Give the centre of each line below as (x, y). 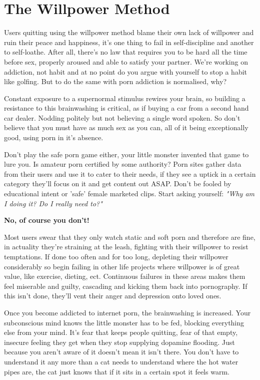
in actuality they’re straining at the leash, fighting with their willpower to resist (126, 247)
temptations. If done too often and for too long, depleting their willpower (116, 256)
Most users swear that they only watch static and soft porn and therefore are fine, (130, 237)
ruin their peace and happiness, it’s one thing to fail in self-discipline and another (129, 42)
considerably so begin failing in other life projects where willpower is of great (122, 266)
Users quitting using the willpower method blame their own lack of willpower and (129, 32)
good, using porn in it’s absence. (54, 137)
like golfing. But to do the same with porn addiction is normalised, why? (115, 81)
